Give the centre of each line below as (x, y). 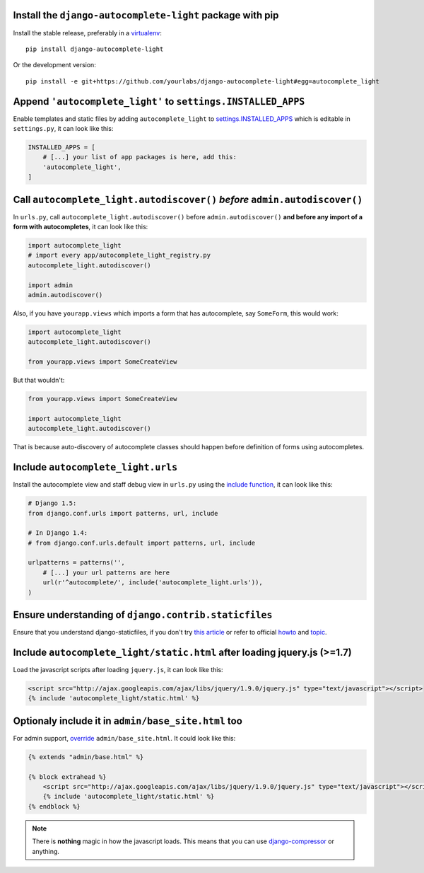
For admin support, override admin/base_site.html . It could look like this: (124, 738)
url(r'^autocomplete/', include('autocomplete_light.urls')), (153, 583)
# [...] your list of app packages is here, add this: (140, 157)
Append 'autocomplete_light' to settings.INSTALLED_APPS (159, 102)
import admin (51, 285)
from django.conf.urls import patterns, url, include (123, 513)
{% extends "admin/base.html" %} (86, 757)
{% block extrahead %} (67, 777)
